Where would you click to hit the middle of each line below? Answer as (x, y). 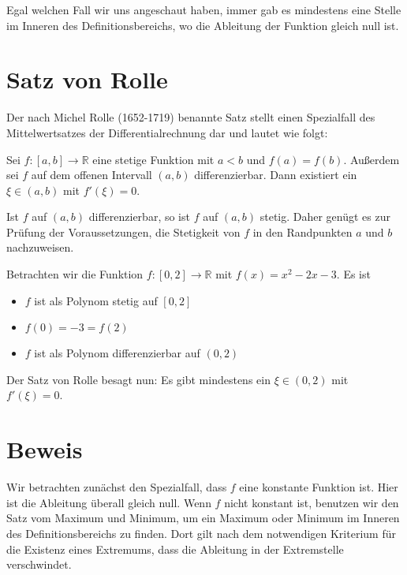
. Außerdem (372, 159)
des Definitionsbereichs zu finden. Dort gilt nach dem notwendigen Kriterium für (201, 533)
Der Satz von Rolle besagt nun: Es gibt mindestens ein (138, 379)
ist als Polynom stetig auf (96, 300)
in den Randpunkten (302, 231)
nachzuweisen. (40, 247)
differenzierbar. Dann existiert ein (276, 175)
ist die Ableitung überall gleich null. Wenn (109, 502)
